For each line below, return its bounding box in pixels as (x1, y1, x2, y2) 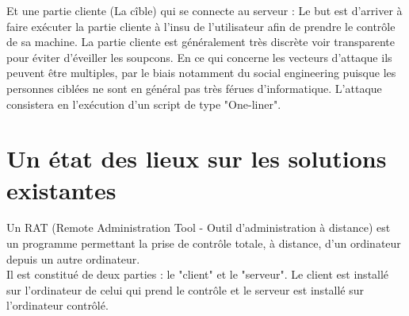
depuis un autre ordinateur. (6, 250, 140, 267)
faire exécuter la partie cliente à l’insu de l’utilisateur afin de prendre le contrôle (6, 17, 396, 34)
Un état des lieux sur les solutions (6, 142, 387, 175)
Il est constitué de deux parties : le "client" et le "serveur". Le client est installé (6, 266, 389, 283)
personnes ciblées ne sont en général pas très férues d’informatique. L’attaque (6, 79, 382, 96)
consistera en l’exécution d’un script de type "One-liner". (6, 95, 281, 112)
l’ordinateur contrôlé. (6, 297, 109, 314)
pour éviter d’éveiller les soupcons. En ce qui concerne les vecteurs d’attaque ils (6, 48, 392, 65)
